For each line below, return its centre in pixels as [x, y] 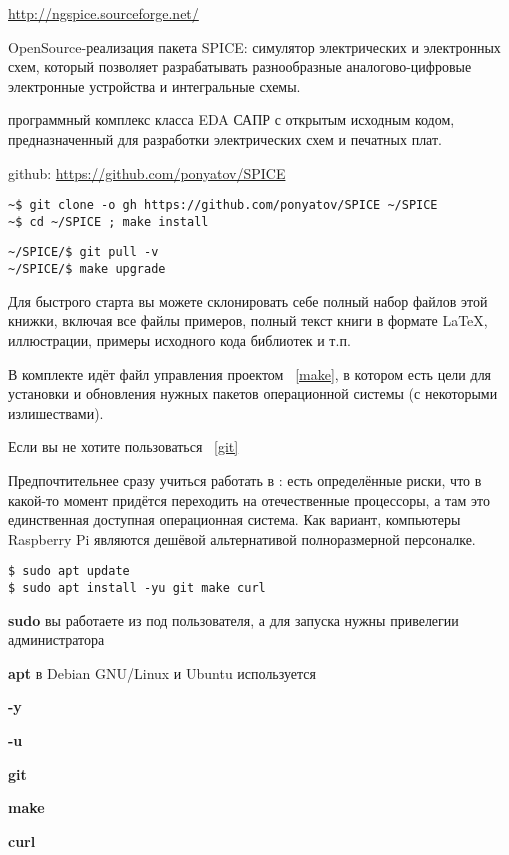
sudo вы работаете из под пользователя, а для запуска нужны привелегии [233, 619]
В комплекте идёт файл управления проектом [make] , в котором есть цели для [250, 373]
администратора [56, 639]
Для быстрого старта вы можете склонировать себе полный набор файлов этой [248, 300]
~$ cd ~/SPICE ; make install [108, 221]
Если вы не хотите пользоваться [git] [123, 446]
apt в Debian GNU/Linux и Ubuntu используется [162, 672]
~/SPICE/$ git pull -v [83, 252]
